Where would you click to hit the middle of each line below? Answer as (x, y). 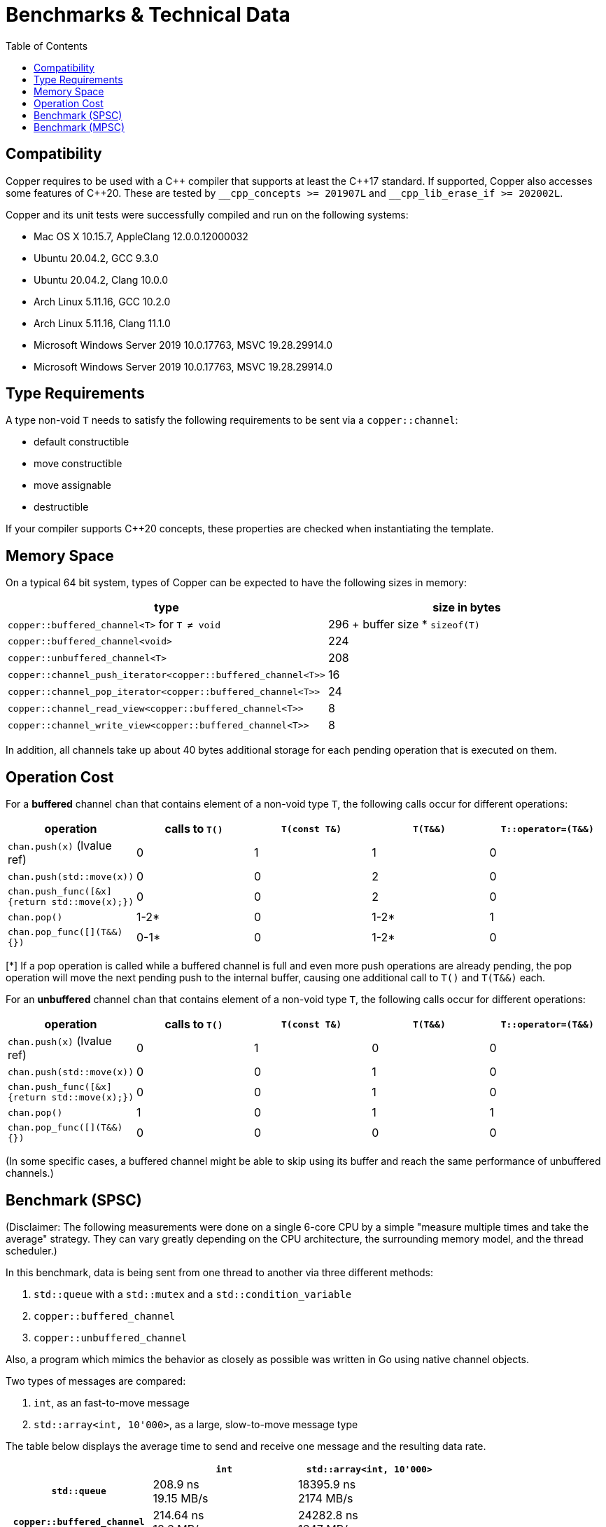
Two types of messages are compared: (96, 1381)
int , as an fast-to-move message (112, 1402)
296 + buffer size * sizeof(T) (404, 624)
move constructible (78, 464)
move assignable (72, 485)
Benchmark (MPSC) (79, 127)
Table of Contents (47, 46)
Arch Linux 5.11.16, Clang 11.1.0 (102, 323)
